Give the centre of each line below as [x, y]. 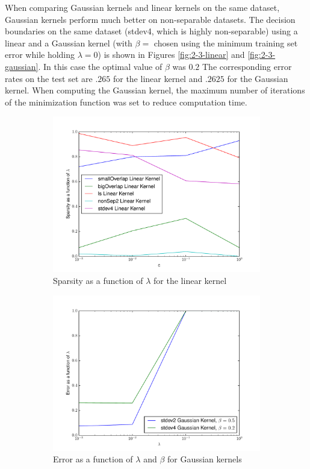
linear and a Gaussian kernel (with [69, 42]
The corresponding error [247, 66]
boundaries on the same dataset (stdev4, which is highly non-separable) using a [151, 31]
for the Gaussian [258, 78]
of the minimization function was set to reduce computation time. [126, 102]
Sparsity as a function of [98, 280]
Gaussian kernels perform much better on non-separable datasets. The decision [150, 19]
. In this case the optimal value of [100, 66]
